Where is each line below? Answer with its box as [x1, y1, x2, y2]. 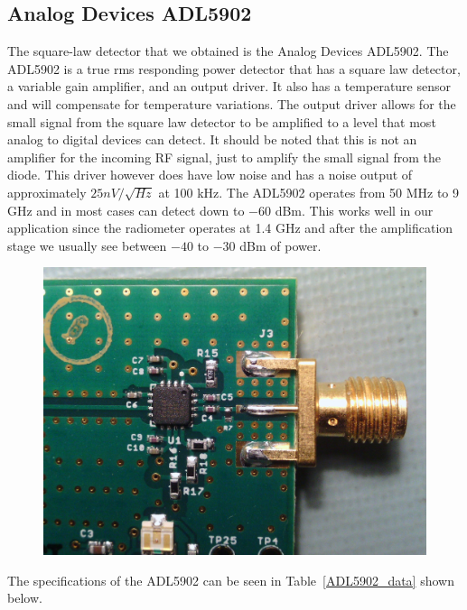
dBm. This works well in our [275, 200, 434, 219]
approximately [7, 182, 87, 201]
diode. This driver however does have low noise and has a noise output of [7, 165, 413, 184]
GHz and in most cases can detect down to [7, 200, 245, 219]
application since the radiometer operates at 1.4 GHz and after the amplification [7, 218, 453, 237]
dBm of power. [239, 236, 322, 254]
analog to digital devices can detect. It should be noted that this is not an [7, 130, 417, 149]
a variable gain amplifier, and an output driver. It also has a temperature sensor [7, 77, 451, 96]
